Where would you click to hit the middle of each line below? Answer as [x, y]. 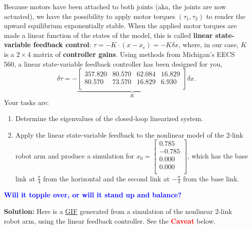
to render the [226, 16]
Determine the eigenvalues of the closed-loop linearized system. [109, 118]
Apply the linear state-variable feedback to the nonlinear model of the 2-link [129, 134]
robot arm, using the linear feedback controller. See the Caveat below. [110, 220]
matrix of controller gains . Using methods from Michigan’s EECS [134, 54]
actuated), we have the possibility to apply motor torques [90, 16]
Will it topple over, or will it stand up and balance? [93, 195]
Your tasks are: [27, 102]
